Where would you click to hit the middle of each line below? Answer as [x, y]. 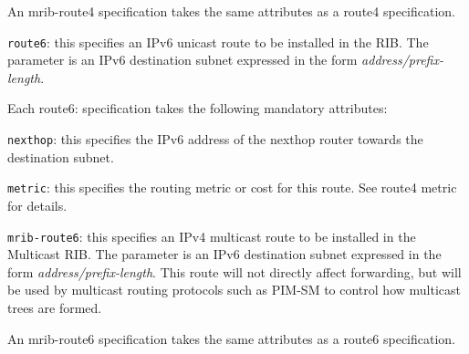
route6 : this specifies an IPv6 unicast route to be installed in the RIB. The [218, 42]
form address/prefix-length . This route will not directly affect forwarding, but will [234, 271]
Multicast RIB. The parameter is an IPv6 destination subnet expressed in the [224, 254]
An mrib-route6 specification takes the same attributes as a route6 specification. [232, 338]
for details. [37, 205]
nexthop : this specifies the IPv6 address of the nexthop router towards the [215, 139]
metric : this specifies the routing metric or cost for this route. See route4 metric [232, 187]
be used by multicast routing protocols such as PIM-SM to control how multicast [234, 290]
